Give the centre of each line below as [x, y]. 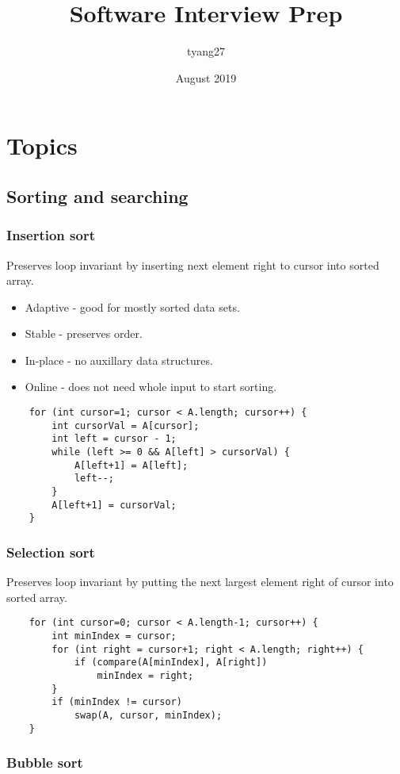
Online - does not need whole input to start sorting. [151, 387]
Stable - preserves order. [84, 333]
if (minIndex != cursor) [117, 702]
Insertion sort [51, 235]
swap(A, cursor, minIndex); [148, 715]
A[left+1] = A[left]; [131, 465]
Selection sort [51, 552]
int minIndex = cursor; [114, 636]
